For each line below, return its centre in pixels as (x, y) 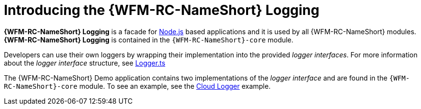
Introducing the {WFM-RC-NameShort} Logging (162, 10)
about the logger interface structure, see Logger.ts (85, 63)
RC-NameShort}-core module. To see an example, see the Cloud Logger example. (137, 86)
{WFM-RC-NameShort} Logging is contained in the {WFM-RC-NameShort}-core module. (149, 40)
